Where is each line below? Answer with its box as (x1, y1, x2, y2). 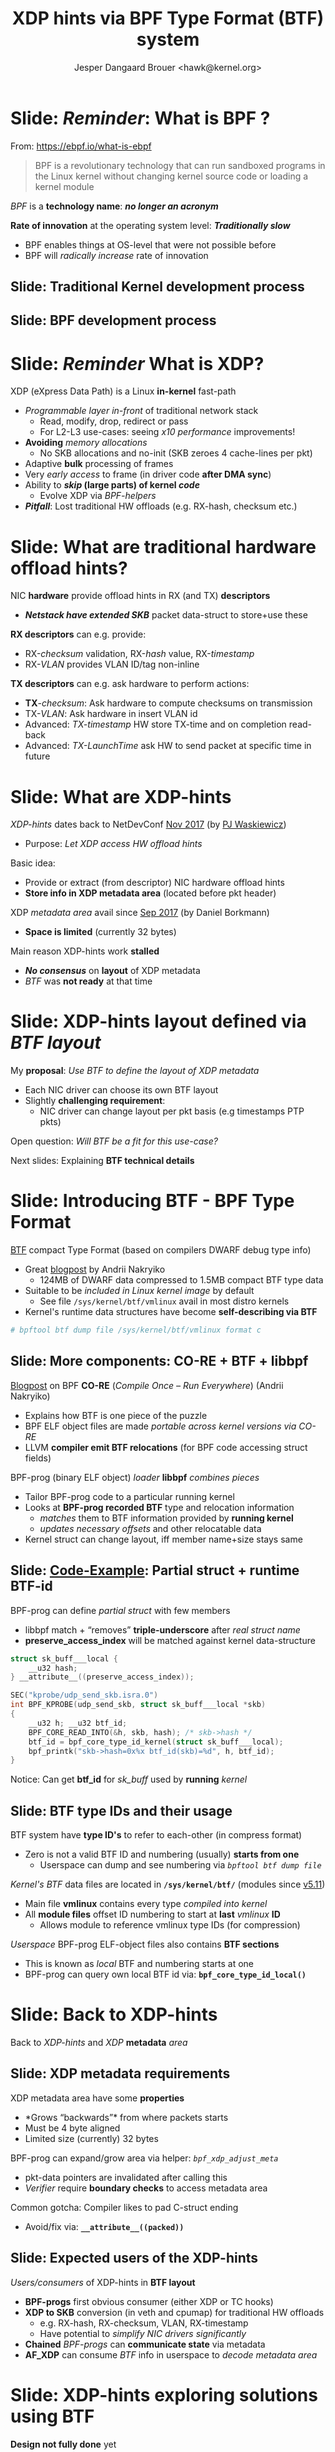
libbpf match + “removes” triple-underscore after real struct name (24, 1623, 301, 1636)
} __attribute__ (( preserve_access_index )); (10, 1672, 195, 1682)
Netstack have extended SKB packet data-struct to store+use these (24, 609, 308, 621)
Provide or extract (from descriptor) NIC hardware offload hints (24, 877, 285, 889)
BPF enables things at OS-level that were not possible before (24, 238, 277, 251)
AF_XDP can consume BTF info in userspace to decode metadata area (24, 2348, 318, 2361)
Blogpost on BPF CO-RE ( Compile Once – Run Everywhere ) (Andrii (10, 1379, 284, 1391)
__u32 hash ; (28, 1663, 78, 1673)
